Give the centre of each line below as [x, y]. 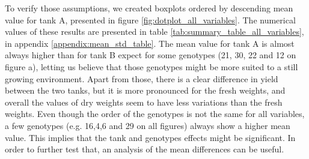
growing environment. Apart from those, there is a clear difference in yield [142, 78]
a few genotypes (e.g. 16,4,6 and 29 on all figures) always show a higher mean [148, 125]
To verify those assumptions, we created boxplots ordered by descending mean [149, 8]
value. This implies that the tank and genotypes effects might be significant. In [150, 137]
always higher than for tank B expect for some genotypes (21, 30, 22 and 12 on [151, 55]
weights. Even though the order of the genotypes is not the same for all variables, [155, 114]
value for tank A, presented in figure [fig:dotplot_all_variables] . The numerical [150, 19]
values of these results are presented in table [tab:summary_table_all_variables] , [154, 31]
